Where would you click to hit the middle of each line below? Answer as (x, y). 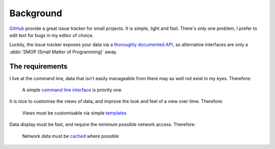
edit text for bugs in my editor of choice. (51, 35)
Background (36, 13)
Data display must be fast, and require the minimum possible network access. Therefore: (103, 125)
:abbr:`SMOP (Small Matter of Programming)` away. (63, 52)
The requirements (38, 66)
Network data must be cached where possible (71, 136)
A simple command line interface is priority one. (72, 90)
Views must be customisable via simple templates (74, 113)
